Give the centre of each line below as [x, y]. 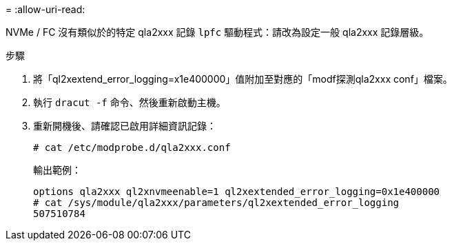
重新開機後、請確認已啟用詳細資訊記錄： [125, 126]
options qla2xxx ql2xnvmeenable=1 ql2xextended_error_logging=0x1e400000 [237, 192]
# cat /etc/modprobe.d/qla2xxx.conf [132, 147]
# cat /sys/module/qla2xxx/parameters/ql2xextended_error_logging [216, 203]
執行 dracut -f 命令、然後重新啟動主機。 [130, 102]
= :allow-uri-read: [45, 9]
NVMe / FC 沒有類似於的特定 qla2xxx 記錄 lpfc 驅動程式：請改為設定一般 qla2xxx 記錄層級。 [217, 32]
